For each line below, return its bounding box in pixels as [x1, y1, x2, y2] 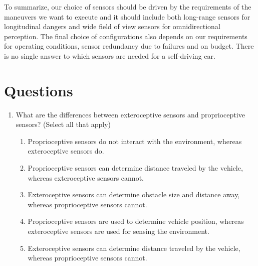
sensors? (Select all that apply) [16, 119, 111, 129]
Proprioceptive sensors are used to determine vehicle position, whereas [28, 216, 244, 226]
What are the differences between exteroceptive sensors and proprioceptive [16, 109, 245, 119]
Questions [4, 80, 73, 100]
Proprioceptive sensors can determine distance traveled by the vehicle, [28, 163, 243, 173]
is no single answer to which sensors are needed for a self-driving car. [4, 50, 215, 61]
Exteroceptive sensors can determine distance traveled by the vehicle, [28, 242, 240, 253]
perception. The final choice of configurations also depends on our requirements [4, 31, 247, 41]
